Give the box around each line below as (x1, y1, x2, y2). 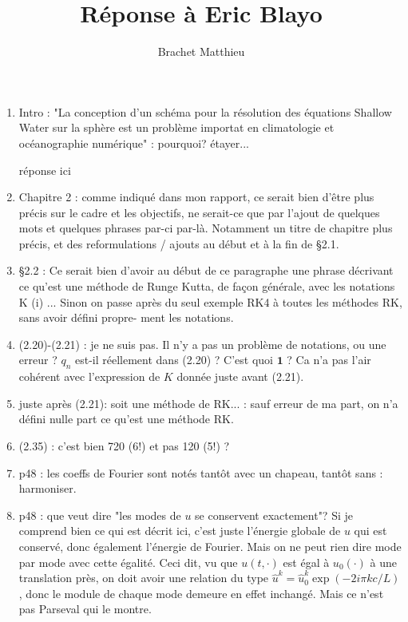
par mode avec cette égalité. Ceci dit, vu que (18, 553, 238, 570)
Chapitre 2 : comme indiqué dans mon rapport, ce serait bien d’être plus (18, 188, 374, 205)
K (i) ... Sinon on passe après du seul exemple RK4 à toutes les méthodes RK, (18, 293, 402, 310)
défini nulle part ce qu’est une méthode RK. (18, 410, 234, 427)
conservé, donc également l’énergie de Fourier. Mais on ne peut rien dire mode (18, 537, 402, 554)
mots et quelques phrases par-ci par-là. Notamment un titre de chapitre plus (18, 220, 393, 236)
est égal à (283, 553, 330, 570)
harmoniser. (18, 480, 77, 497)
